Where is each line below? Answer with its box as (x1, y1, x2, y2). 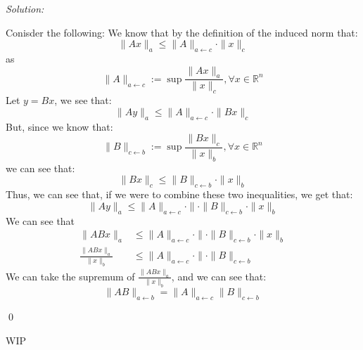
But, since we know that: (6, 119, 113, 134)
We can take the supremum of (6, 268, 135, 283)
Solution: (6, 1, 44, 15)
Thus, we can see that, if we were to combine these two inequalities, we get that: (6, 187, 353, 202)
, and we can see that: (171, 268, 267, 283)
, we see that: (54, 93, 112, 108)
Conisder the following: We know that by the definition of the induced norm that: (6, 25, 358, 39)
